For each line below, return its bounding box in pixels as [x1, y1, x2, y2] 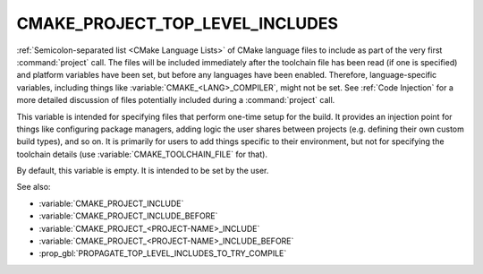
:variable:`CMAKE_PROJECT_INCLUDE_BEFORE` [38, 210, 218, 221]
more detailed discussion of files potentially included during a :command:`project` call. [16, 95, 335, 106]
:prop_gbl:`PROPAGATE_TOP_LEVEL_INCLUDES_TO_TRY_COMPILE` [38, 248, 287, 259]
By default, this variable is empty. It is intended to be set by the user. [16, 166, 269, 176]
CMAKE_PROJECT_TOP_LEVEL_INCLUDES [16, 13, 339, 33]
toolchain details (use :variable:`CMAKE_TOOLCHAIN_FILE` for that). [16, 149, 268, 159]
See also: [16, 182, 51, 193]
